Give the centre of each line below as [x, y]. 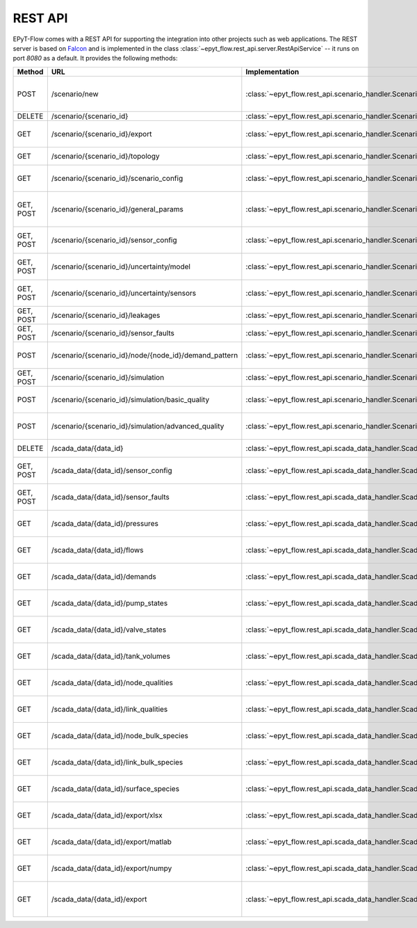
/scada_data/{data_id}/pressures [105, 523]
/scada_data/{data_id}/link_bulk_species [117, 762]
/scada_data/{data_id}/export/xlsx [107, 815]
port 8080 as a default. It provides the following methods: [95, 58]
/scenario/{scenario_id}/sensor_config [114, 240]
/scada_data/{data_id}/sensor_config [112, 470]
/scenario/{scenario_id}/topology [105, 156]
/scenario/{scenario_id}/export [101, 134]
